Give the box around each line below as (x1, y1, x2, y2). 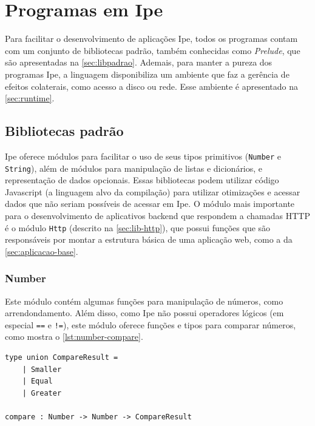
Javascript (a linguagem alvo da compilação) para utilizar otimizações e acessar (5, 185, 300, 198)
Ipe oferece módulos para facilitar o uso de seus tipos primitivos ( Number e (5, 149, 281, 162)
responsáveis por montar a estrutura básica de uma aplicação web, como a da (5, 233, 293, 246)
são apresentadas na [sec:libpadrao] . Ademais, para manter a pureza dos (5, 56, 273, 69)
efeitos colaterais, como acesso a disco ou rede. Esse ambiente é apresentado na (5, 79, 299, 92)
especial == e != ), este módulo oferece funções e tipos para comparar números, (5, 318, 296, 331)
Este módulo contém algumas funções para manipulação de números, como (5, 294, 283, 307)
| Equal (22, 377, 53, 386)
